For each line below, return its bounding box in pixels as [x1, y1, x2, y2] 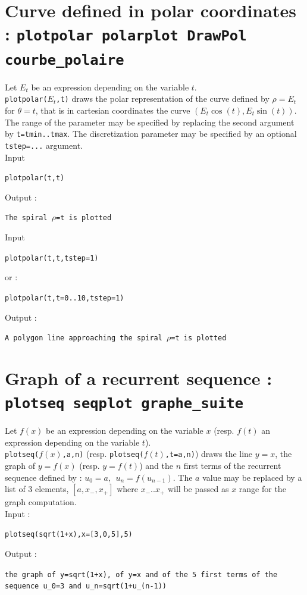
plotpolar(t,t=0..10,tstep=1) [5, 293, 124, 302]
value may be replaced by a [202, 471, 302, 483]
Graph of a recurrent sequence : [5, 365, 272, 390]
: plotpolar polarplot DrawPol [5, 21, 247, 46]
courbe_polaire [5, 51, 124, 68]
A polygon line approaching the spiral [5, 334, 162, 343]
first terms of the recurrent [183, 459, 281, 472]
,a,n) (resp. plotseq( [62, 447, 144, 460]
